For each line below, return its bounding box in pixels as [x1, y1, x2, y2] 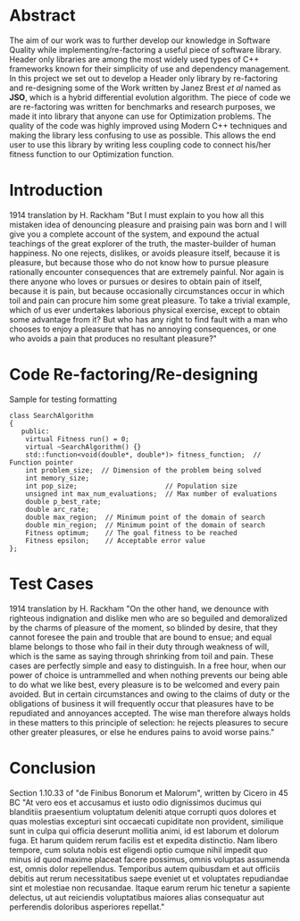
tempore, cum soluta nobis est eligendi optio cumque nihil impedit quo [9, 844, 268, 855]
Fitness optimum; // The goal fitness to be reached [25, 528, 238, 537]
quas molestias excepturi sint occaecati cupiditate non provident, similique [9, 816, 284, 826]
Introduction [9, 180, 104, 201]
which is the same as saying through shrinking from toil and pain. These [9, 650, 274, 661]
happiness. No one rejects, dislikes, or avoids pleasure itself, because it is [9, 247, 280, 258]
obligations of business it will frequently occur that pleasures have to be [9, 698, 275, 708]
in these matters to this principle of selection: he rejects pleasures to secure [9, 716, 288, 728]
